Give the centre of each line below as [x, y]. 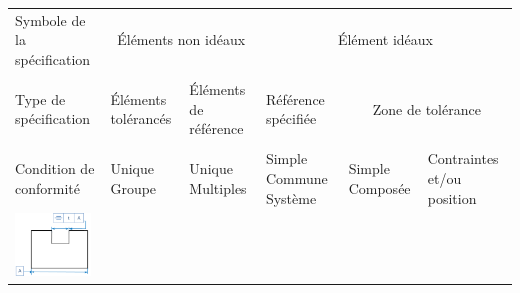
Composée [379, 187]
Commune [296, 177]
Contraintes [463, 158]
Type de [40, 98]
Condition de [55, 168]
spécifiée [291, 118]
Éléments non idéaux [181, 39]
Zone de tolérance [426, 108]
